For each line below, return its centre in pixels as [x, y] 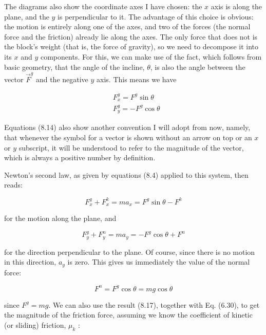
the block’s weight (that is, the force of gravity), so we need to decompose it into [131, 46]
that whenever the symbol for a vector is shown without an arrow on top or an [128, 137]
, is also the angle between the [198, 67]
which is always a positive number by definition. [80, 157]
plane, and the [27, 16]
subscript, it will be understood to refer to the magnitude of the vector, [131, 147]
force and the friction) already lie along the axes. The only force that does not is [131, 36]
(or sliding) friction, [35, 324]
